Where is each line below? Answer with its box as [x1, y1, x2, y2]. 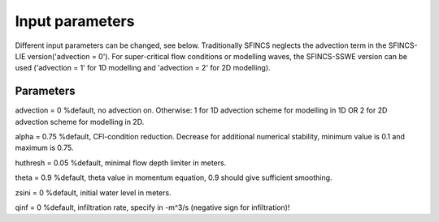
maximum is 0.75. [15, 143, 74, 153]
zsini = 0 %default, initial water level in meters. [15, 187, 172, 198]
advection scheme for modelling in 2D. [15, 117, 145, 126]
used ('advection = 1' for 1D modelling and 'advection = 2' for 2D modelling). [15, 63, 272, 73]
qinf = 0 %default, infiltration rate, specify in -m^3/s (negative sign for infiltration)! [15, 203, 290, 212]
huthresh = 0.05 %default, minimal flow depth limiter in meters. [15, 158, 227, 168]
